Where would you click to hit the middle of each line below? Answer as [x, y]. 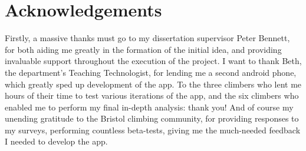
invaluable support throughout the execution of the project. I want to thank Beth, [153, 61]
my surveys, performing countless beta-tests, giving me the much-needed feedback [153, 130]
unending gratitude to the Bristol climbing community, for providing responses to [152, 118]
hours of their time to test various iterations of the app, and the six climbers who [152, 95]
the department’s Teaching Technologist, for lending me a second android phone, [151, 72]
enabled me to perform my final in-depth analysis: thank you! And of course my [149, 107]
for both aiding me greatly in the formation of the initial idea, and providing [143, 49]
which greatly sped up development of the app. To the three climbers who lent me [153, 84]
